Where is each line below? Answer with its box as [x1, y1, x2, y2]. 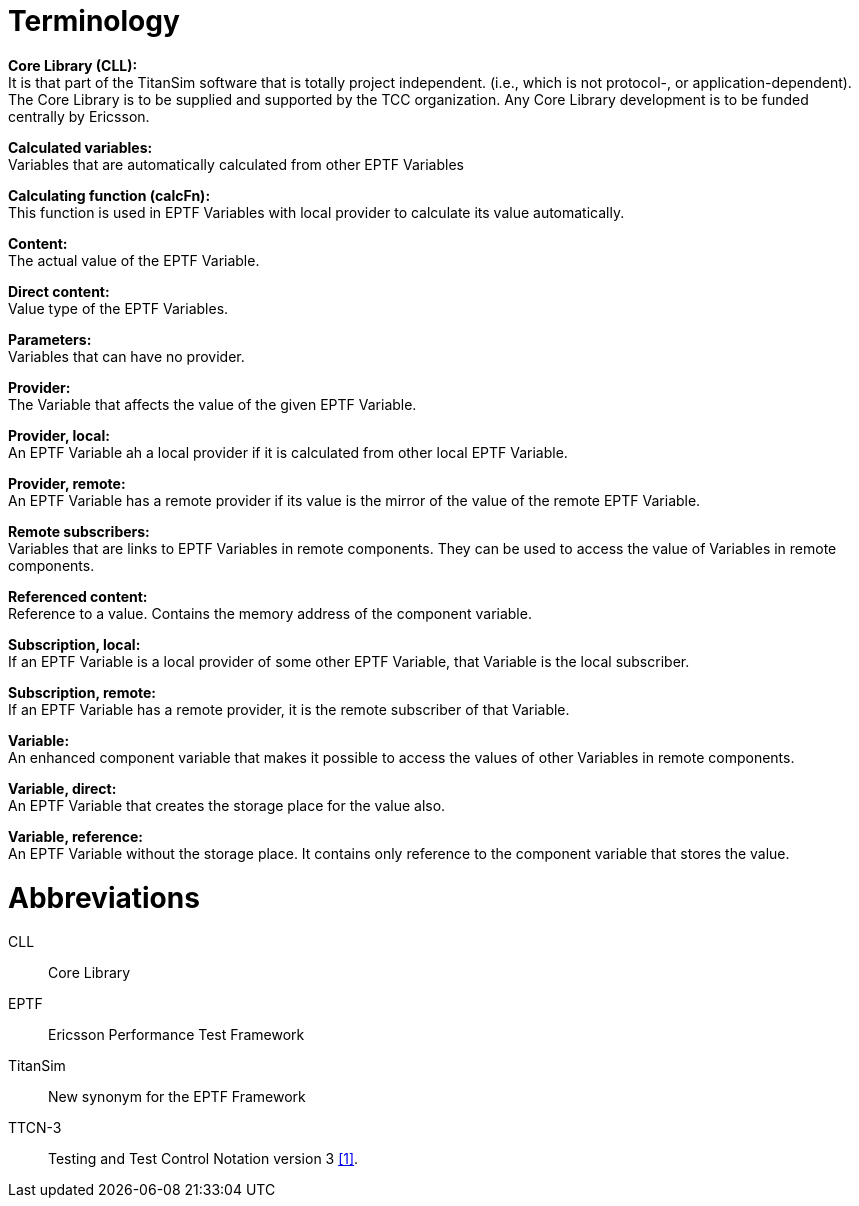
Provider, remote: [8, 474, 126, 492]
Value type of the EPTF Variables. [8, 299, 229, 317]
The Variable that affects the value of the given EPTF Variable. [8, 395, 417, 413]
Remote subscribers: [8, 522, 150, 540]
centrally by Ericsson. [8, 107, 150, 125]
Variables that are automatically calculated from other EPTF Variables [8, 155, 464, 173]
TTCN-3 [8, 1119, 62, 1137]
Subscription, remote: [8, 683, 157, 701]
